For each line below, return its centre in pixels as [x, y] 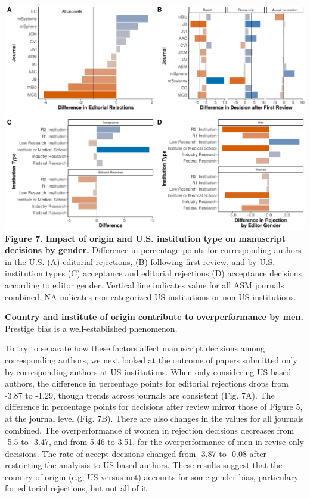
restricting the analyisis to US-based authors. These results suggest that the [144, 465]
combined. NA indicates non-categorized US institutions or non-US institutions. [151, 296]
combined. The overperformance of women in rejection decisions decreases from [150, 430]
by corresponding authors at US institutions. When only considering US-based [148, 371]
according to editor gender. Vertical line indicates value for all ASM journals [145, 284]
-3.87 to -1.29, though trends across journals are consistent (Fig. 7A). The [140, 395]
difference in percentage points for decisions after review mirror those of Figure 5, [154, 407]
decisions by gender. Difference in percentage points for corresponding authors [153, 250]
